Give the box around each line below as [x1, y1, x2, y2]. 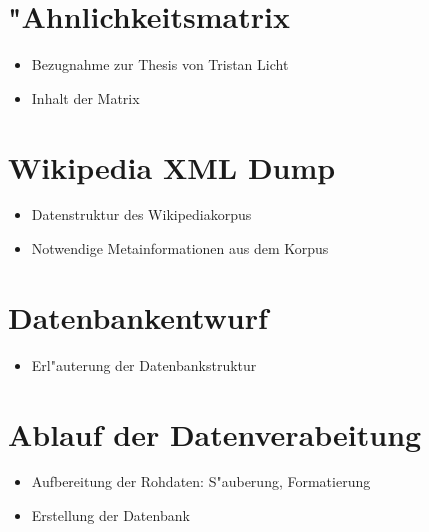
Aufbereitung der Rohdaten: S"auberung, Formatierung [31, 471, 371, 492]
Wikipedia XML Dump [8, 146, 336, 187]
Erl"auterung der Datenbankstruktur [31, 354, 257, 375]
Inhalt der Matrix [31, 87, 140, 108]
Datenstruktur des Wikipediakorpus [31, 204, 252, 225]
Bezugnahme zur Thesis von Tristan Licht [31, 54, 289, 75]
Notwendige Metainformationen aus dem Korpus [31, 238, 329, 259]
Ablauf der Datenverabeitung [8, 413, 422, 454]
